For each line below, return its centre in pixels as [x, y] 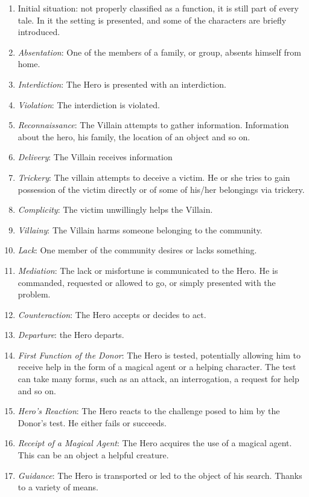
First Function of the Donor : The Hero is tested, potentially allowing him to [159, 355]
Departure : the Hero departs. [71, 335]
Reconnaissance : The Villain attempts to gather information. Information [153, 125]
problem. [34, 294]
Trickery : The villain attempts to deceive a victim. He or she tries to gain [154, 177]
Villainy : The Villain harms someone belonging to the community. [140, 229]
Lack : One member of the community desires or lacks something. [137, 250]
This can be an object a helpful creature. [93, 455]
